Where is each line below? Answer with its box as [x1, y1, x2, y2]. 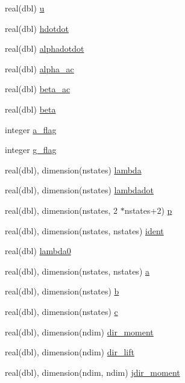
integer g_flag [5, 143, 57, 156]
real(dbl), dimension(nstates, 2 [5, 204, 118, 216]
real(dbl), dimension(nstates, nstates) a [5, 264, 149, 277]
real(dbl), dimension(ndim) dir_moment [5, 325, 154, 338]
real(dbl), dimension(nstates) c [5, 305, 118, 317]
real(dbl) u [5, 2, 45, 14]
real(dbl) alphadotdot [5, 42, 84, 55]
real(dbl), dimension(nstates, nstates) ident [5, 224, 164, 237]
